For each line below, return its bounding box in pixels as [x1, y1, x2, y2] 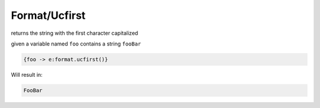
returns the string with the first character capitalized [11, 30, 139, 37]
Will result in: [11, 71, 43, 78]
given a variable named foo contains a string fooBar [11, 40, 142, 47]
